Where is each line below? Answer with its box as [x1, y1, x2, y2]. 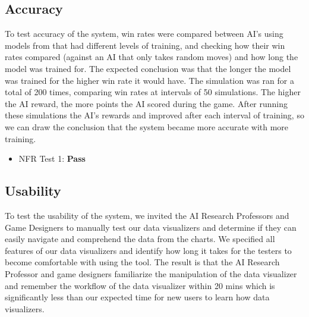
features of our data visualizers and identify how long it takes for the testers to [5, 244, 292, 256]
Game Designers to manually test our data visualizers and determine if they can [5, 221, 297, 233]
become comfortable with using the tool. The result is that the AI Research [5, 256, 280, 268]
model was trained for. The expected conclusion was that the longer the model [5, 62, 291, 74]
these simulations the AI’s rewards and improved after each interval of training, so [5, 109, 304, 121]
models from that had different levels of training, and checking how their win [5, 39, 285, 51]
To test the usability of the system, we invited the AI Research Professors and [5, 209, 289, 221]
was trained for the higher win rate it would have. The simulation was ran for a [5, 74, 294, 86]
